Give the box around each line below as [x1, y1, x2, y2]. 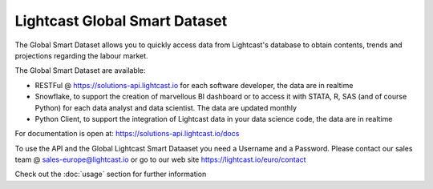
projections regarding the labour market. [14, 50, 148, 60]
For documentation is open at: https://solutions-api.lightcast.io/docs [14, 129, 240, 139]
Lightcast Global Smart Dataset [14, 12, 228, 30]
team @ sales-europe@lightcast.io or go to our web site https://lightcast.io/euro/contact [14, 155, 306, 164]
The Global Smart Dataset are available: [14, 66, 146, 75]
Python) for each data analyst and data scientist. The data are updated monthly [34, 103, 297, 112]
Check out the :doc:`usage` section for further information [14, 169, 207, 179]
